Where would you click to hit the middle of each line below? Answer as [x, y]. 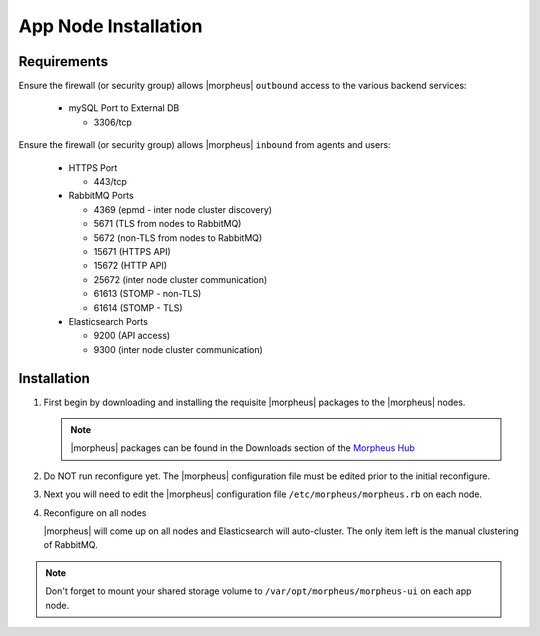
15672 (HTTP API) [130, 266]
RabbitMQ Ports [101, 196]
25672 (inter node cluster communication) [180, 279]
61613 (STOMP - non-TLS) [147, 294]
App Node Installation [110, 26]
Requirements [63, 61]
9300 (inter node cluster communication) [178, 349]
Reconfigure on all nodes [95, 512]
